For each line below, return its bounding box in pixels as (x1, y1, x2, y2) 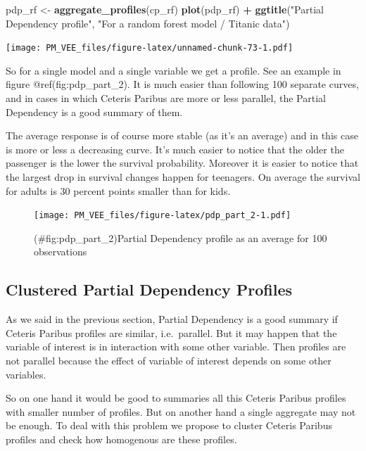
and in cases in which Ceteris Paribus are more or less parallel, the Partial (6, 91, 326, 106)
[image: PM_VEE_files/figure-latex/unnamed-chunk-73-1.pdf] (6, 43, 294, 53)
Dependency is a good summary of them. (6, 104, 183, 119)
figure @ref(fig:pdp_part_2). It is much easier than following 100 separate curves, (6, 77, 359, 91)
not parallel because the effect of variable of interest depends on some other (6, 353, 332, 368)
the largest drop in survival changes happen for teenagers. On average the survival (6, 170, 360, 184)
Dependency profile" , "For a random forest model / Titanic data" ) (6, 15, 290, 30)
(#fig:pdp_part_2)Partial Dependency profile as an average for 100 (34, 230, 327, 245)
